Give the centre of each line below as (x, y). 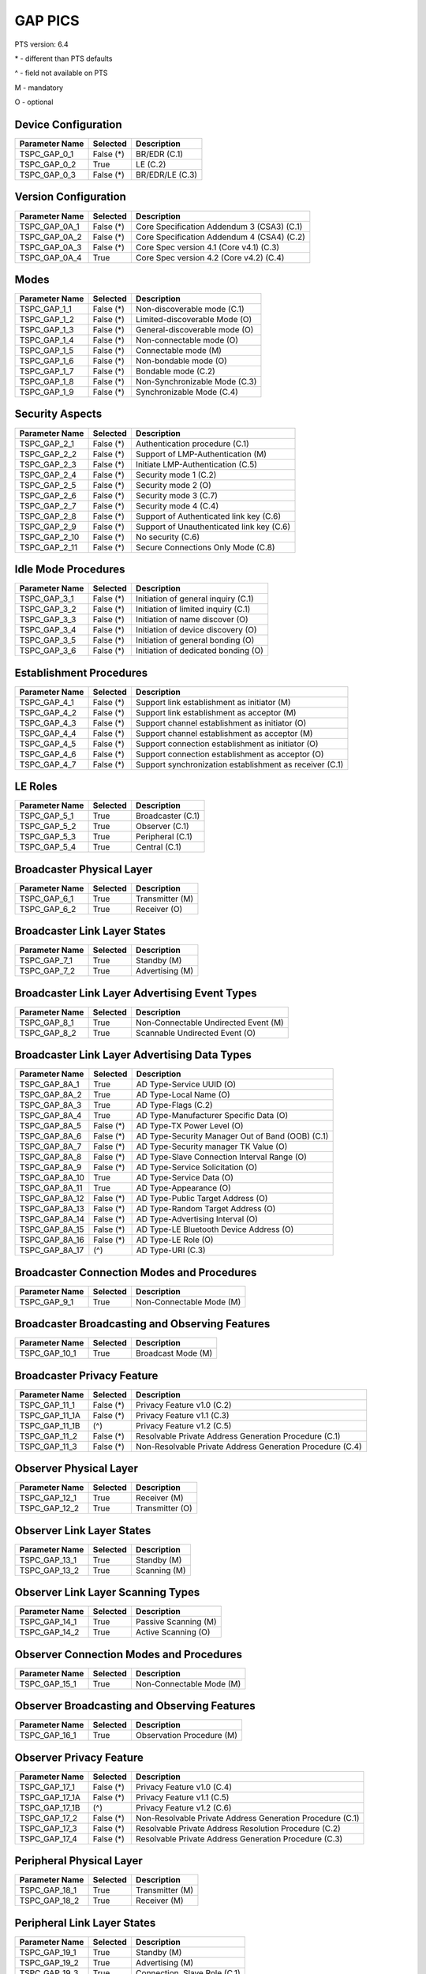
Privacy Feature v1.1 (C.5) (182, 1797)
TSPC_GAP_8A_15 (52, 1229)
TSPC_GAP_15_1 (48, 1683)
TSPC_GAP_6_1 (47, 899)
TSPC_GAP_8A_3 (50, 1105)
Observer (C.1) (162, 827)
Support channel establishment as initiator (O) (221, 722)
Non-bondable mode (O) (181, 361)
